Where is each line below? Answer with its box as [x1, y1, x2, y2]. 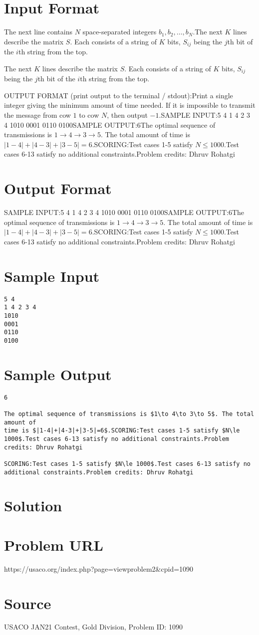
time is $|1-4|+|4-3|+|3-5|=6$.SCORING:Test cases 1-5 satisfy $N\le [4, 427, 240, 434]
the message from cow [4, 110, 71, 120]
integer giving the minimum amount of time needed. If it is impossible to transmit [4, 100, 256, 110]
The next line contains [4, 26, 72, 37]
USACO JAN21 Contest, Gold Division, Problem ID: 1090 [4, 622, 183, 632]
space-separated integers [82, 26, 157, 37]
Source [4, 593, 51, 613]
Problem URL [4, 534, 103, 555]
